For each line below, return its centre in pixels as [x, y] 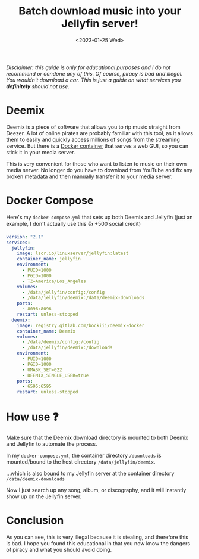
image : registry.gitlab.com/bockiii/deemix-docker [81, 325]
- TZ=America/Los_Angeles [54, 281]
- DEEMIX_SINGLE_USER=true [55, 375]
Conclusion [35, 521]
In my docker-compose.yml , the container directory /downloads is [84, 456]
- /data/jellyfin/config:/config [63, 292]
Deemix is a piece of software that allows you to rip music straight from [93, 127]
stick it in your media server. [41, 152]
